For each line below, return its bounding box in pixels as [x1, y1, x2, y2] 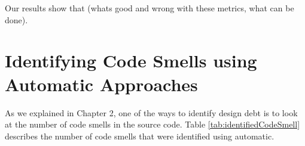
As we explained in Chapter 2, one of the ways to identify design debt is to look [5, 106, 298, 119]
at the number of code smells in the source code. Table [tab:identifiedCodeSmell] [5, 118, 300, 131]
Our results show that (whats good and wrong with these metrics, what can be [5, 2, 294, 14]
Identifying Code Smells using [5, 48, 257, 73]
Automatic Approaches [5, 72, 198, 96]
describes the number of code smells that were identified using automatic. [5, 129, 274, 142]
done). [5, 13, 28, 26]
